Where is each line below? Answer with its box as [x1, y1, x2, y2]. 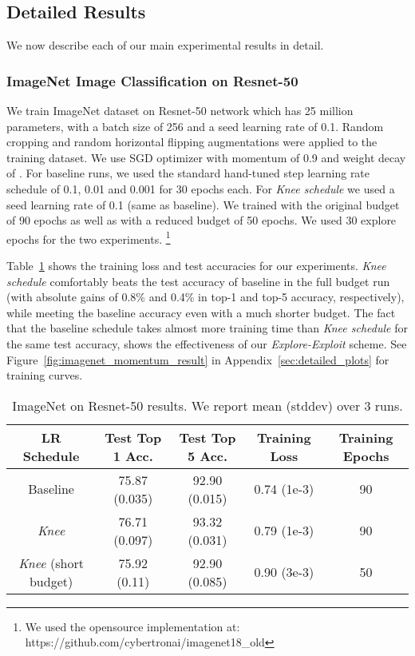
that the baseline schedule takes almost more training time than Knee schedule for [6, 320, 408, 336]
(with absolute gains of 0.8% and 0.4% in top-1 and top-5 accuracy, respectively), [6, 288, 405, 305]
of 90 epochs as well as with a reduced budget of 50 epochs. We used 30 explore [6, 212, 397, 229]
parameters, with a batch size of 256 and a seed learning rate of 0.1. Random [6, 117, 384, 134]
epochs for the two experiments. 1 [6, 228, 171, 247]
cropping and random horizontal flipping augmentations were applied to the [6, 133, 377, 150]
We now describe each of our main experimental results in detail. [6, 37, 324, 54]
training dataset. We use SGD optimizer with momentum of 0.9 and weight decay [6, 149, 406, 165]
